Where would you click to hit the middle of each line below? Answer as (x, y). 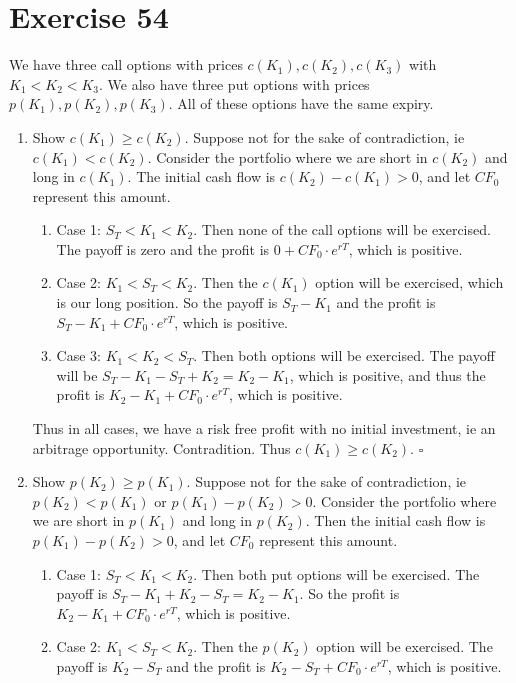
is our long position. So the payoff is (167, 302)
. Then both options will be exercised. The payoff (344, 355)
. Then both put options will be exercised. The (336, 573)
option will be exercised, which (409, 282)
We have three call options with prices (126, 64)
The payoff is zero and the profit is (163, 248)
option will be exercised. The (404, 646)
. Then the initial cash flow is (395, 520)
